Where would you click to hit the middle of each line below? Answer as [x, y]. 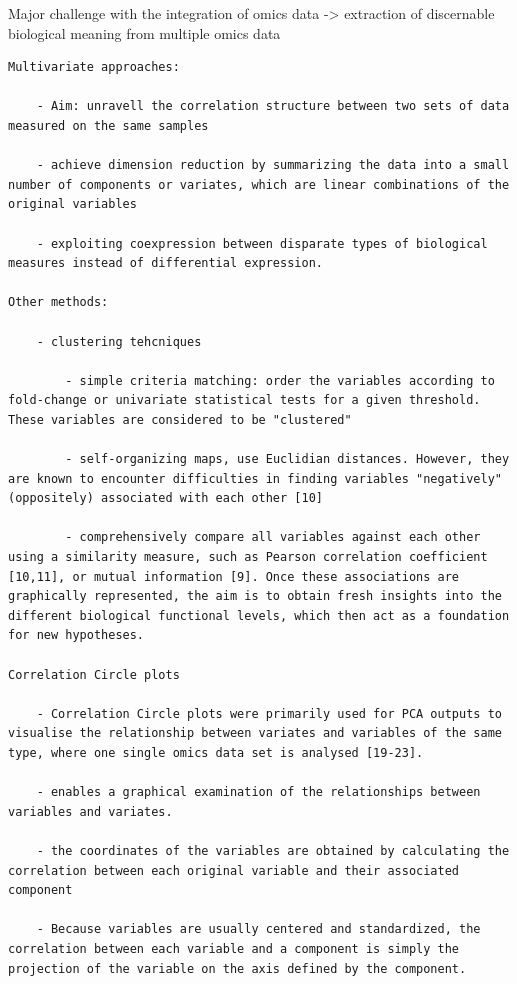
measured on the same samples [108, 125]
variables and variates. [90, 811]
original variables [72, 204]
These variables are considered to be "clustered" [180, 419]
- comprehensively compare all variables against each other [273, 537]
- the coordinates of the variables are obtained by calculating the [273, 850]
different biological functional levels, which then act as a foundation [259, 615]
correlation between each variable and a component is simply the [234, 948]
